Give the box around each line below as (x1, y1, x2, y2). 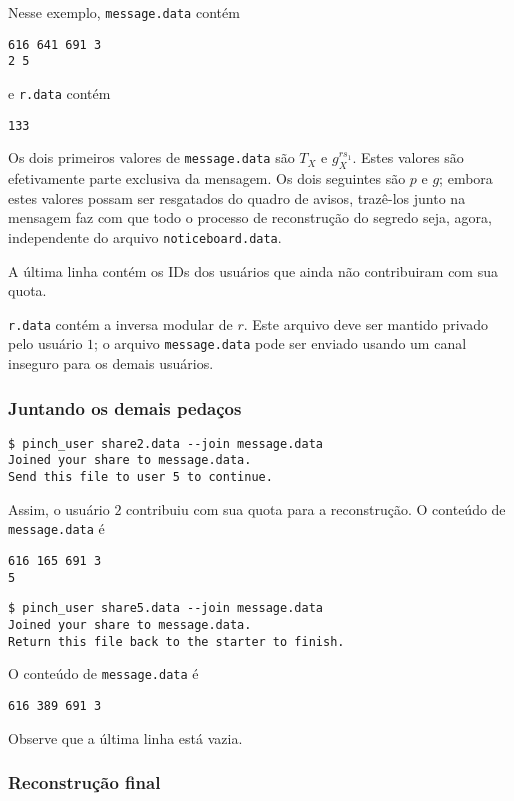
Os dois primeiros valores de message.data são (8, 147, 295, 168)
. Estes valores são (352, 147, 464, 168)
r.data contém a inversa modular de (8, 313, 233, 334)
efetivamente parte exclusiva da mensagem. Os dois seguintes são (8, 168, 406, 189)
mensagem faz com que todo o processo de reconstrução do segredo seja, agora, (8, 207, 492, 228)
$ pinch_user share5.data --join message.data (8, 601, 323, 616)
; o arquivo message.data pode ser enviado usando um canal (94, 333, 467, 354)
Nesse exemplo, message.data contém (8, 2, 240, 22)
